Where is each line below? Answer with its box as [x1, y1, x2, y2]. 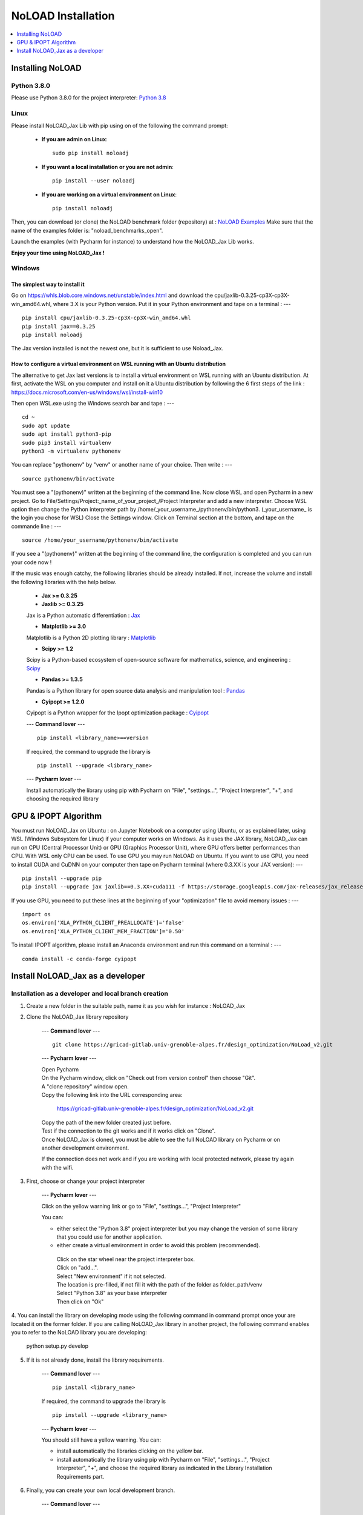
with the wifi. [41, 1164, 74, 1171]
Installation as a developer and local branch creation [11, 990, 169, 998]
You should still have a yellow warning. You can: [41, 1436, 162, 1443]
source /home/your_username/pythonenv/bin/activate [22, 537, 178, 544]
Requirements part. [56, 1473, 105, 1480]
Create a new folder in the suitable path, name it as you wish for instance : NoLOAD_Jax [26, 1002, 245, 1009]
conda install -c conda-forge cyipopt [22, 955, 137, 962]
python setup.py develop [26, 1342, 89, 1350]
